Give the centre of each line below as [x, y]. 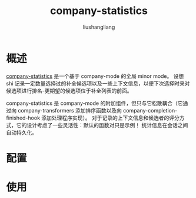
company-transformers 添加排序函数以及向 [70, 110]
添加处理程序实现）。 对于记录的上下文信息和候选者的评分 [110, 118]
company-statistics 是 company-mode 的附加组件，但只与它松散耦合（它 [94, 103]
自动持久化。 [21, 132]
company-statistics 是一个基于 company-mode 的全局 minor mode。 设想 [95, 76]
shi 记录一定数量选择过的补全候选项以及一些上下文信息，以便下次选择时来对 [98, 83]
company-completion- [150, 110]
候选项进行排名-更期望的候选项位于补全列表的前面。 [69, 91]
